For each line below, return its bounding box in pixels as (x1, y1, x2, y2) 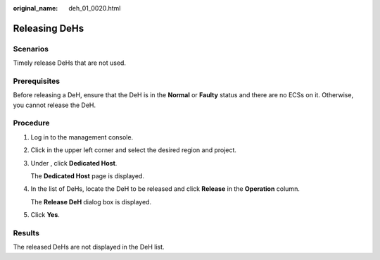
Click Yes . (30, 211, 60, 219)
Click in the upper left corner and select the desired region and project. (30, 146, 237, 154)
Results (13, 228, 40, 237)
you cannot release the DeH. (13, 101, 96, 109)
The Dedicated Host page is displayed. (30, 172, 144, 180)
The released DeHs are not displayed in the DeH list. (13, 243, 165, 252)
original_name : (13, 4, 58, 12)
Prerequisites (13, 76, 60, 86)
